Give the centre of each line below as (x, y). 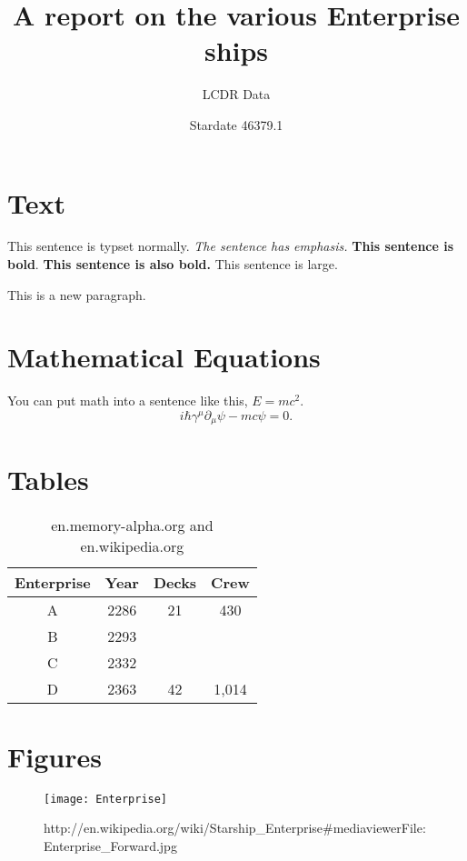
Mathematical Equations (164, 357)
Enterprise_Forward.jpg (110, 845)
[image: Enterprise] (106, 799)
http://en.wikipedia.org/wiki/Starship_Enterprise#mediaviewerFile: (235, 828)
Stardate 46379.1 (236, 124)
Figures (55, 756)
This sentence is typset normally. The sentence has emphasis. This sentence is (231, 246)
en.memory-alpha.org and (132, 525)
